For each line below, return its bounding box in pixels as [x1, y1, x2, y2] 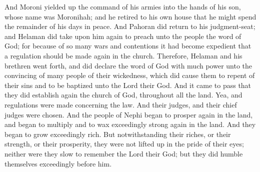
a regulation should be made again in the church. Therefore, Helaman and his [4, 50, 242, 60]
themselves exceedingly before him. [4, 158, 112, 168]
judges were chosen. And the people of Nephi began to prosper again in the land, [4, 109, 253, 119]
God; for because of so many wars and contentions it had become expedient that [4, 40, 251, 51]
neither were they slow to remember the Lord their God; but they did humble [4, 148, 243, 158]
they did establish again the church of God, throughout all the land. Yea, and [4, 89, 242, 100]
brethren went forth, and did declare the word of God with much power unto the [4, 60, 252, 70]
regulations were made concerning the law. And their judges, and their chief [4, 99, 237, 109]
